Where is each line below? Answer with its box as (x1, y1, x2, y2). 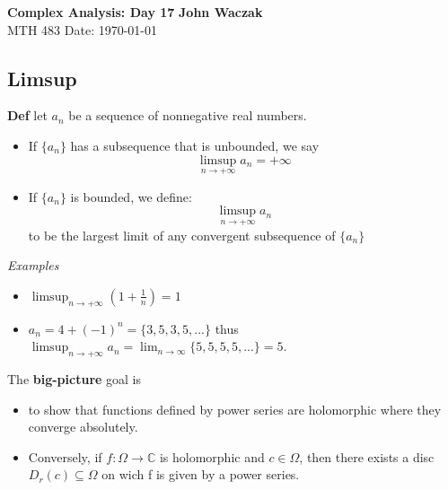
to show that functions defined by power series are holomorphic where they (28, 399, 442, 418)
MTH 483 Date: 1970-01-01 (7, 20, 158, 39)
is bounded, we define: (70, 187, 192, 206)
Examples (7, 256, 59, 275)
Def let (7, 106, 48, 125)
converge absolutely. (28, 417, 138, 436)
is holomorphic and (159, 447, 265, 466)
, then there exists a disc (299, 447, 435, 466)
